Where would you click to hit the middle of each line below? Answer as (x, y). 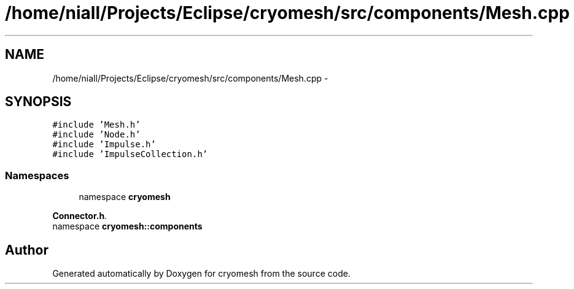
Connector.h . (80, 216)
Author (27, 250)
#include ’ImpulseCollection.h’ (130, 154)
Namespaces (37, 175)
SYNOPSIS (38, 102)
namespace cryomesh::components (127, 226)
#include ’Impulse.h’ (104, 144)
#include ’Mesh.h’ (96, 125)
